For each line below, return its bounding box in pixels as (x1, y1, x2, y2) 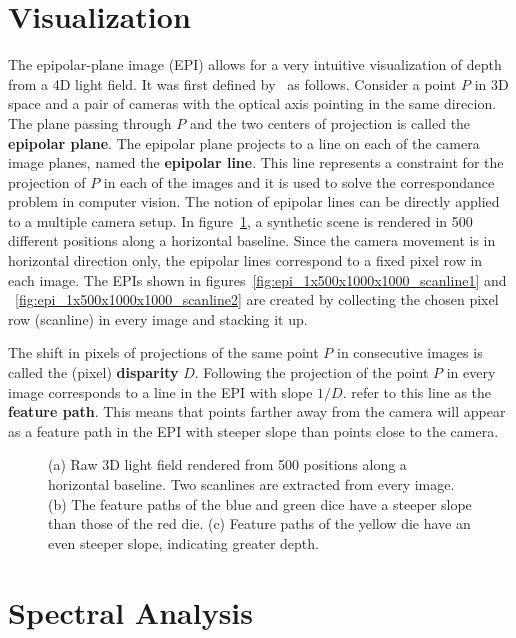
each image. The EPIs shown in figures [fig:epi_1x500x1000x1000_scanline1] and (8, 269, 507, 290)
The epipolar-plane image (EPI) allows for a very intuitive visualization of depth (8, 54, 502, 75)
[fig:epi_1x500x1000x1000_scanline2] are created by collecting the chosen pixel (15, 289, 499, 310)
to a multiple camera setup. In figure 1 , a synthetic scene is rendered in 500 (8, 210, 473, 231)
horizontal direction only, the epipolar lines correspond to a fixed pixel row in (8, 250, 483, 271)
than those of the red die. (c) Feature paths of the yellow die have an (48, 513, 471, 534)
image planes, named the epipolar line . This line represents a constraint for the (8, 152, 504, 173)
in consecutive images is (337, 342, 483, 363)
